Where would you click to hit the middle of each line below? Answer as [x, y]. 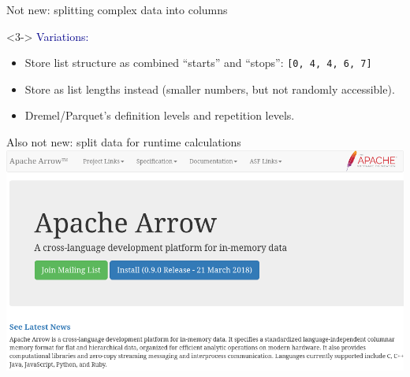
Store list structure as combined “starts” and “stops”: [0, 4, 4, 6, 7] [198, 63]
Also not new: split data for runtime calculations [124, 142]
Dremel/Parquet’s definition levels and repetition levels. [160, 115]
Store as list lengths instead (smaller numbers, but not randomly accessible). [210, 89]
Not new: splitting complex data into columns [117, 9]
